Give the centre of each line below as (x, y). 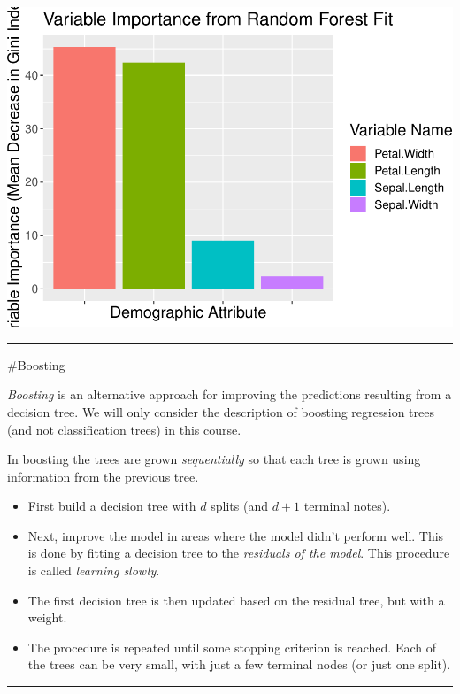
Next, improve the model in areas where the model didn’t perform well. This (236, 535)
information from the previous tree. (103, 476)
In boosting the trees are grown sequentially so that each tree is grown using (214, 459)
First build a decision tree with (112, 506)
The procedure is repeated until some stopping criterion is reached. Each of (232, 647)
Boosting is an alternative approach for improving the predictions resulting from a (230, 394)
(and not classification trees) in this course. (124, 429)
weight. (47, 617)
